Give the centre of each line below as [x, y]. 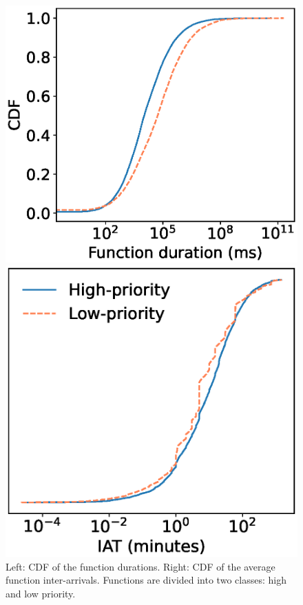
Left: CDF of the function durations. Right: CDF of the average [140, 566]
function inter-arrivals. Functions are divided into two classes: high [146, 580]
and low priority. [41, 593]
